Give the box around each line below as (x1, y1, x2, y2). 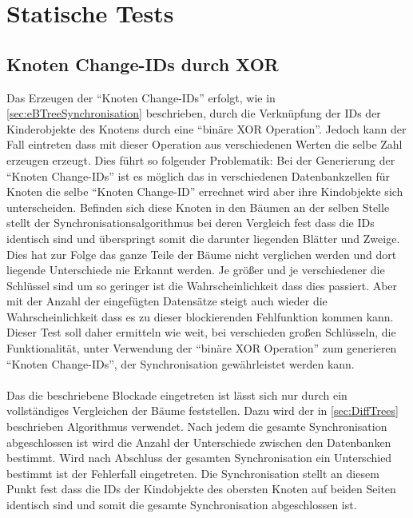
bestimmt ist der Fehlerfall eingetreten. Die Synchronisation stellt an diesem (6, 464, 379, 481)
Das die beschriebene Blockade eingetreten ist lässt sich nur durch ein (6, 386, 347, 403)
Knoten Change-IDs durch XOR (6, 51, 279, 76)
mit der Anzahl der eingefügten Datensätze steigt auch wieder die (6, 293, 328, 309)
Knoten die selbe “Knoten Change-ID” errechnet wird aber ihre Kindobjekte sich (6, 183, 403, 200)
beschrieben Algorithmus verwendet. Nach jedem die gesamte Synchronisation (6, 418, 387, 435)
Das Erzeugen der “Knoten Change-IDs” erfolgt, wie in (6, 89, 276, 106)
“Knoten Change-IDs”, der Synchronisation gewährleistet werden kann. (6, 355, 355, 372)
